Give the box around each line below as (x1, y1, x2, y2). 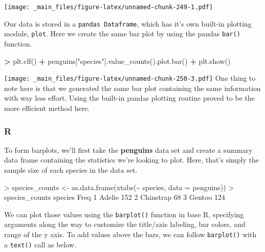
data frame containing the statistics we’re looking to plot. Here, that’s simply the (4, 154, 259, 165)
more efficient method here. (4, 103, 90, 113)
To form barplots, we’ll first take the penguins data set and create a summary (4, 144, 253, 155)
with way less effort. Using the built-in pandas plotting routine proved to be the (4, 93, 255, 103)
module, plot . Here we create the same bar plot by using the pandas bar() (4, 28, 240, 39)
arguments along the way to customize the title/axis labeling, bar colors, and (4, 219, 246, 230)
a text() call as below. (4, 239, 77, 249)
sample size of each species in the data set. (4, 165, 138, 175)
